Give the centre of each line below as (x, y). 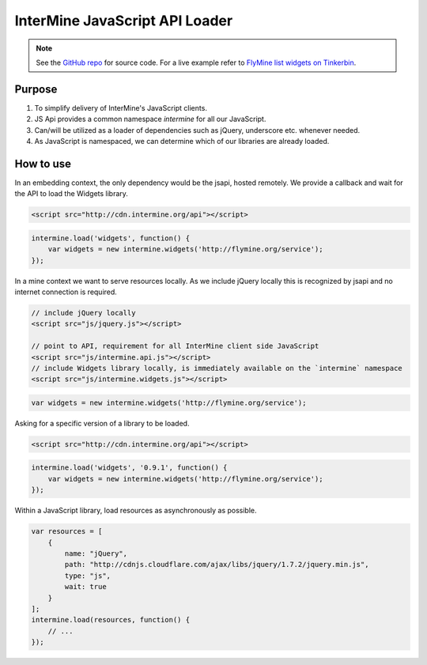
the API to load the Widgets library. (71, 194)
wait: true (85, 587)
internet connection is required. (66, 292)
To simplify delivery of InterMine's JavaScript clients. (121, 108)
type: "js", (87, 576)
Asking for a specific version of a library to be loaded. (102, 423)
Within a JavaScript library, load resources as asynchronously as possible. (136, 511)
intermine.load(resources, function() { (110, 620)
